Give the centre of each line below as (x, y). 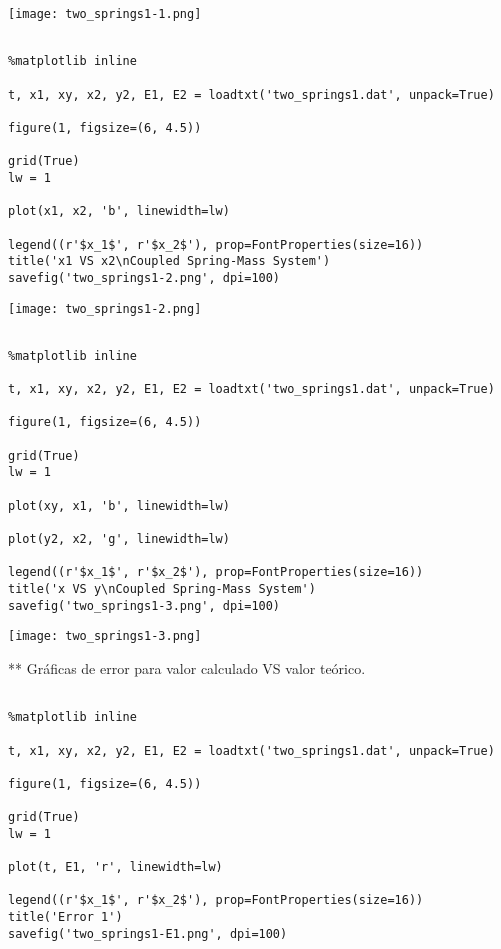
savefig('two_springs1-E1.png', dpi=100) (148, 933)
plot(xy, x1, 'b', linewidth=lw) (119, 505)
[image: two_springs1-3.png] (105, 636)
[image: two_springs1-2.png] (105, 308)
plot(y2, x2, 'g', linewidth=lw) (119, 539)
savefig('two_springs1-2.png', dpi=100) (144, 277)
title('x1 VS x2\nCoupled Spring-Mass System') (169, 261)
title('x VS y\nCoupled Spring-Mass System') (162, 589)
